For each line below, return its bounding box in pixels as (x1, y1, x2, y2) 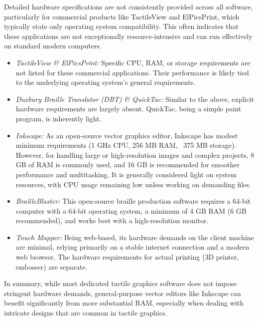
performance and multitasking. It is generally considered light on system (15, 169, 237, 179)
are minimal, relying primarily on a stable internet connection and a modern (15, 242, 250, 252)
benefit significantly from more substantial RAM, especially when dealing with (4, 298, 244, 308)
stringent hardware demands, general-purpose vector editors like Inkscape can (4, 288, 241, 298)
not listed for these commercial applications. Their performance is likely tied (15, 67, 249, 77)
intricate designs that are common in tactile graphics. (4, 308, 167, 318)
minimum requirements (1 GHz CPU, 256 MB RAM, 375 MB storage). (15, 140, 237, 150)
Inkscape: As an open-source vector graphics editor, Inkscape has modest (15, 130, 238, 140)
